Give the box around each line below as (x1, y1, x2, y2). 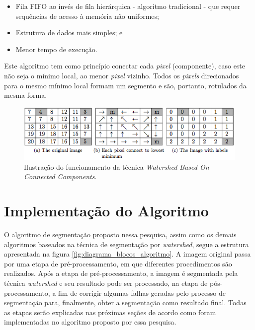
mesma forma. (4, 90, 47, 100)
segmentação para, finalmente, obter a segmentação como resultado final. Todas (4, 297, 247, 308)
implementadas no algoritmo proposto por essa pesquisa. (4, 317, 176, 327)
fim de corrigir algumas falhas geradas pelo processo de (58, 287, 226, 298)
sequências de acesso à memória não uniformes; (15, 10, 159, 21)
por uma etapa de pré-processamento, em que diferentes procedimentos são (4, 258, 232, 268)
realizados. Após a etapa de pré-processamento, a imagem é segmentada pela (4, 268, 238, 278)
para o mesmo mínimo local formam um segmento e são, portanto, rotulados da (4, 80, 247, 90)
